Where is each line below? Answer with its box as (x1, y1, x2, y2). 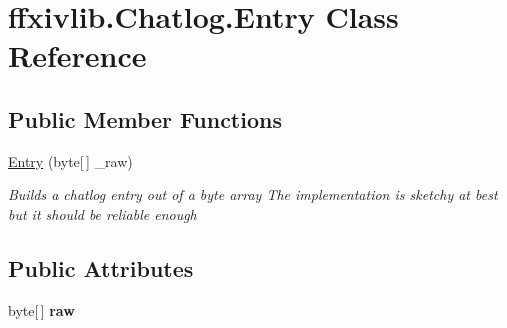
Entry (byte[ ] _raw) (8, 150, 133, 171)
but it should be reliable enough (8, 203, 197, 224)
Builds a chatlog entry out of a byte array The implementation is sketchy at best (8, 184, 498, 205)
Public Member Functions (8, 103, 282, 134)
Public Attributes (8, 252, 194, 283)
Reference (8, 35, 147, 76)
